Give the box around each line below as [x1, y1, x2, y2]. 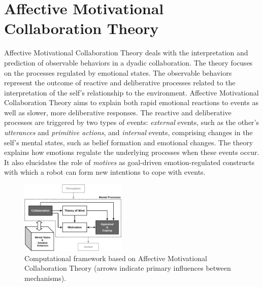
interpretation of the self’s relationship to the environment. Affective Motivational [4, 87, 259, 98]
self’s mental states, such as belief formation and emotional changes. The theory [4, 137, 253, 147]
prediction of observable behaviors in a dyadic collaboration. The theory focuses [4, 57, 253, 68]
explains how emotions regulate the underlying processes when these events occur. [4, 147, 259, 157]
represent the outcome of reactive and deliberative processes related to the [4, 77, 236, 88]
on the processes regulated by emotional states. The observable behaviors [4, 67, 232, 78]
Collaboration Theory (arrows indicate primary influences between [24, 263, 231, 273]
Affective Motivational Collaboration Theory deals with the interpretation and [4, 47, 248, 58]
